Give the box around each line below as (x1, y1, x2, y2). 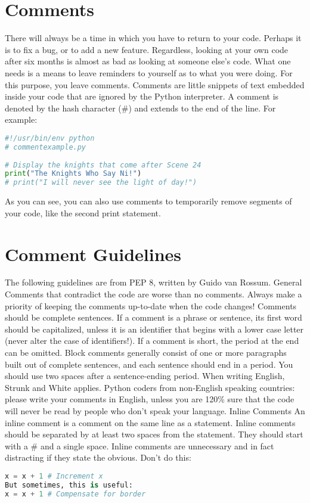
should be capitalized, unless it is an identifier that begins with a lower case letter (5, 322, 304, 335)
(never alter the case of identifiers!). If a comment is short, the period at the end (5, 334, 299, 347)
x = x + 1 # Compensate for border (5, 489, 146, 498)
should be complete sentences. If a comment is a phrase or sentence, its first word (5, 311, 302, 324)
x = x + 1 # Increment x (5, 471, 103, 480)
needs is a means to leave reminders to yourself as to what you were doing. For (5, 66, 293, 79)
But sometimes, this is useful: (5, 480, 133, 489)
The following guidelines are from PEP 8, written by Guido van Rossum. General (5, 276, 302, 288)
